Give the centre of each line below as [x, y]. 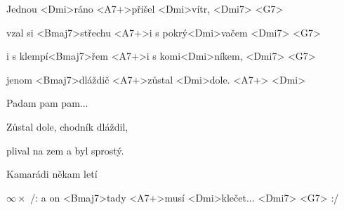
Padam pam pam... [47, 103]
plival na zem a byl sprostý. [65, 150]
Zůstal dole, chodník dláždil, [67, 126]
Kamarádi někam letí [52, 174]
